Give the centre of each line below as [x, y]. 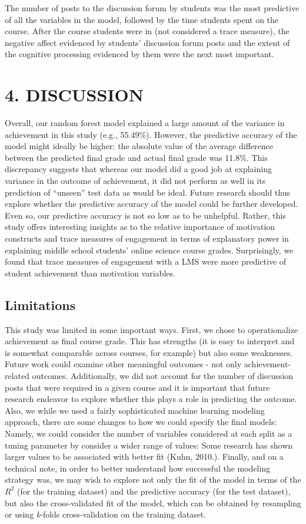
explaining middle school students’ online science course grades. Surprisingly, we [149, 250]
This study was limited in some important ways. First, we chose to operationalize [152, 329]
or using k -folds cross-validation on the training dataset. [106, 514]
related [17, 375]
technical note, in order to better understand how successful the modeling [138, 468]
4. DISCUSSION [74, 95]
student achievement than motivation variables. [90, 273]
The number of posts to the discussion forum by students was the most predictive [152, 8]
